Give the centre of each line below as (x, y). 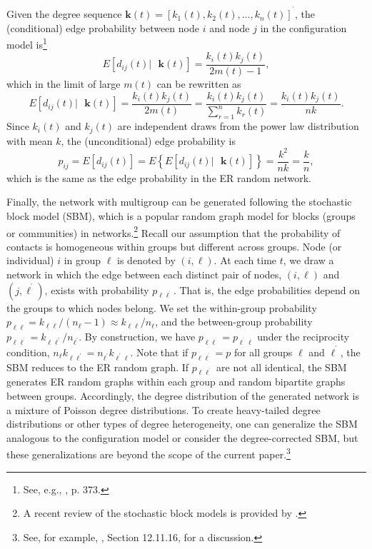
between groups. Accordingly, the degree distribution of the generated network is (183, 396)
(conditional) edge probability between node (103, 27)
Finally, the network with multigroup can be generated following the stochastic (179, 202)
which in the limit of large (64, 83)
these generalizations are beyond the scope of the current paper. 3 (149, 453)
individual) (30, 260)
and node (230, 27)
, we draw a (308, 260)
